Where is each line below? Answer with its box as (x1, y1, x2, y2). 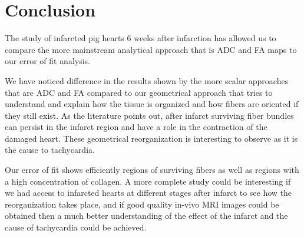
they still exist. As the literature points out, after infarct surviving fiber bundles (5, 109, 294, 121)
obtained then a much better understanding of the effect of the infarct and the (5, 209, 288, 222)
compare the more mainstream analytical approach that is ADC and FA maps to (5, 43, 297, 55)
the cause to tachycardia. (5, 143, 95, 156)
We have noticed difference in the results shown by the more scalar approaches (5, 74, 289, 86)
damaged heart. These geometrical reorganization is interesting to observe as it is (5, 132, 298, 144)
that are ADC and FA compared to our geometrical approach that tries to (5, 86, 273, 98)
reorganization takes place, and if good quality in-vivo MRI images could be (5, 198, 279, 210)
